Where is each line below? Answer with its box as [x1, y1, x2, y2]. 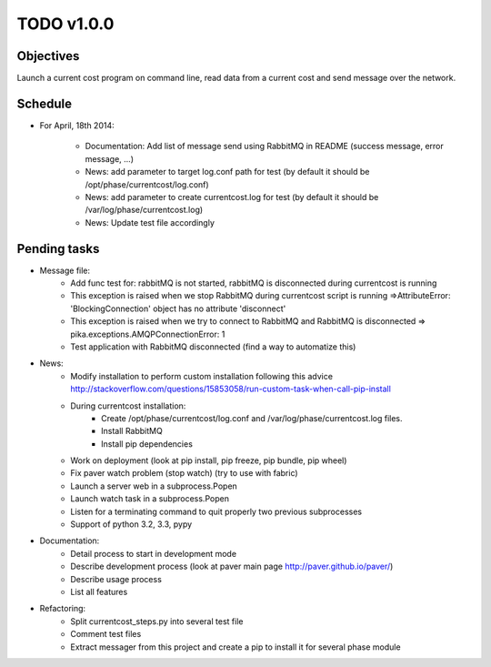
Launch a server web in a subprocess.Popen [70, 480, 238, 491]
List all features [70, 586, 128, 597]
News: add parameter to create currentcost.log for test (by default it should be [85, 191, 379, 202]
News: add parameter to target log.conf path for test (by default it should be [85, 167, 370, 177]
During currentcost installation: [70, 400, 186, 411]
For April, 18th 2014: [39, 119, 115, 131]
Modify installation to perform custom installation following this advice [70, 370, 334, 381]
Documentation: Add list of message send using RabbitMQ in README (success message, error [85, 141, 445, 152]
